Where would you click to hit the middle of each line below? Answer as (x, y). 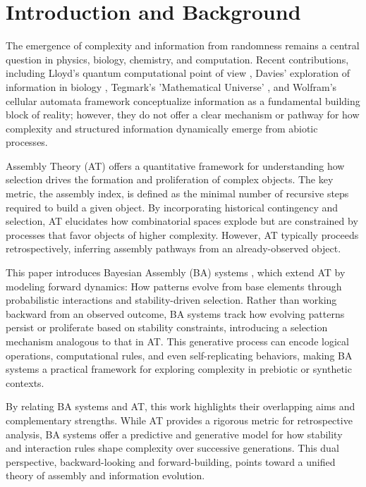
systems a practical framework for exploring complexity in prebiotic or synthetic (179, 369)
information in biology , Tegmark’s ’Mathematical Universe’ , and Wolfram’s (171, 86)
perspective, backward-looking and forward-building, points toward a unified (171, 461)
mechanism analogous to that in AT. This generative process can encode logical (177, 341)
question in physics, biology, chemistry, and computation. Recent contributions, (177, 59)
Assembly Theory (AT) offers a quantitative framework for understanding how (175, 165)
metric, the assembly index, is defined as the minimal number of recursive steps (177, 193)
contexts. (25, 382)
